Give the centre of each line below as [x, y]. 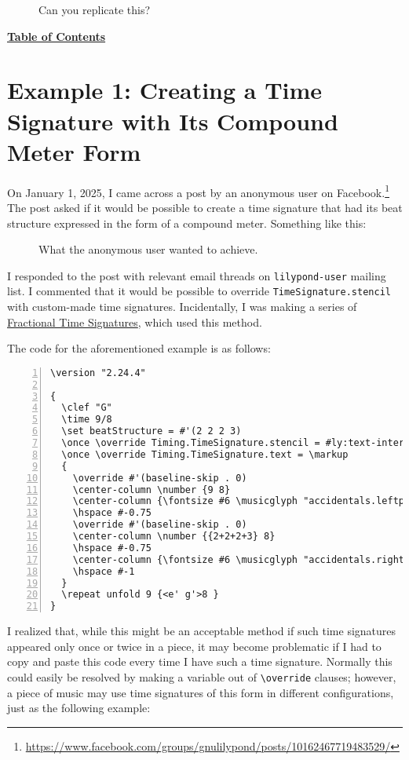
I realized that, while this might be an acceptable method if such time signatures [202, 631]
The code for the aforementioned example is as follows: [139, 348]
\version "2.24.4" [98, 373]
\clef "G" [87, 408]
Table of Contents [57, 36]
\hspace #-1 [104, 571]
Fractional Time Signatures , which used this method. [135, 322]
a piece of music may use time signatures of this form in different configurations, [201, 692]
